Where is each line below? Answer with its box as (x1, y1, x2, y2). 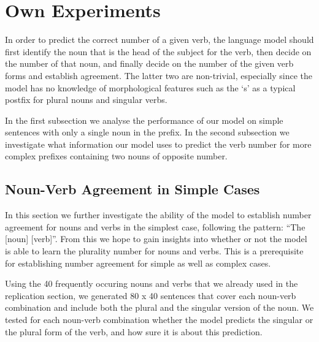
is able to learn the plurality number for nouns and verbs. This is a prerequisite (5, 245, 304, 257)
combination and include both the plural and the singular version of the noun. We (5, 301, 314, 314)
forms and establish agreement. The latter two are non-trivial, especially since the (5, 69, 313, 82)
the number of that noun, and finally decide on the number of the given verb (5, 57, 294, 70)
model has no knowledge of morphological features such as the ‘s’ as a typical (5, 81, 296, 94)
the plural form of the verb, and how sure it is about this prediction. (5, 325, 263, 338)
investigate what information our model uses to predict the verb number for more (5, 137, 312, 150)
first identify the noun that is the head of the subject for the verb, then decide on (5, 45, 312, 58)
